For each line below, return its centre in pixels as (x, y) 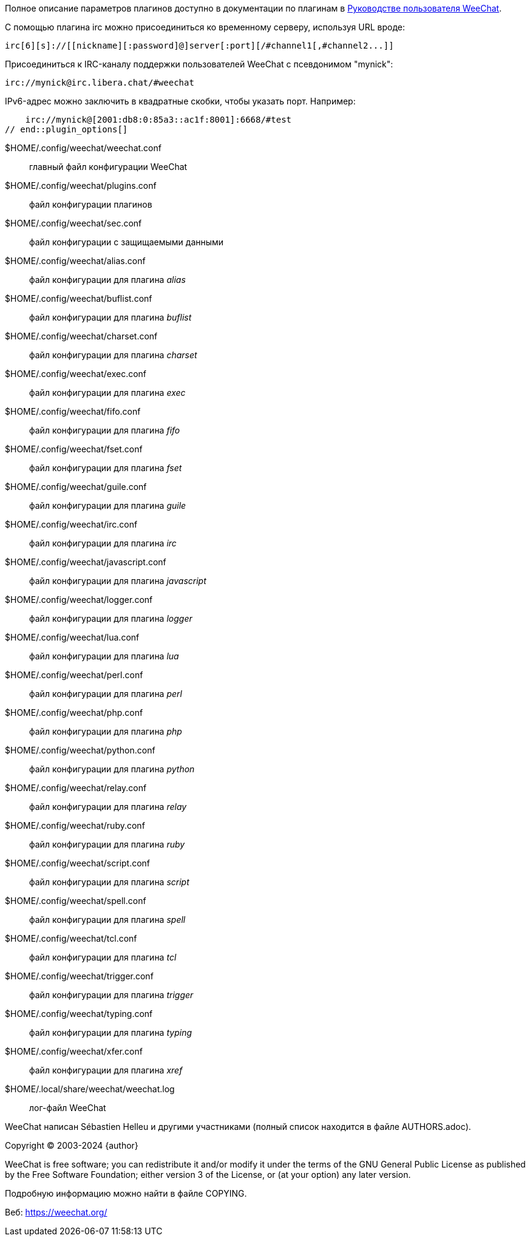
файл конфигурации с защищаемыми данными (127, 242)
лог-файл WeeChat (68, 1108)
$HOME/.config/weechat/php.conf (74, 712)
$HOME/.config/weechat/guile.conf (76, 487)
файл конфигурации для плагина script (109, 882)
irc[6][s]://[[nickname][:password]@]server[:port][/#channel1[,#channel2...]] (199, 46)
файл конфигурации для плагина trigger (111, 995)
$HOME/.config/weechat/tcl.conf (71, 938)
